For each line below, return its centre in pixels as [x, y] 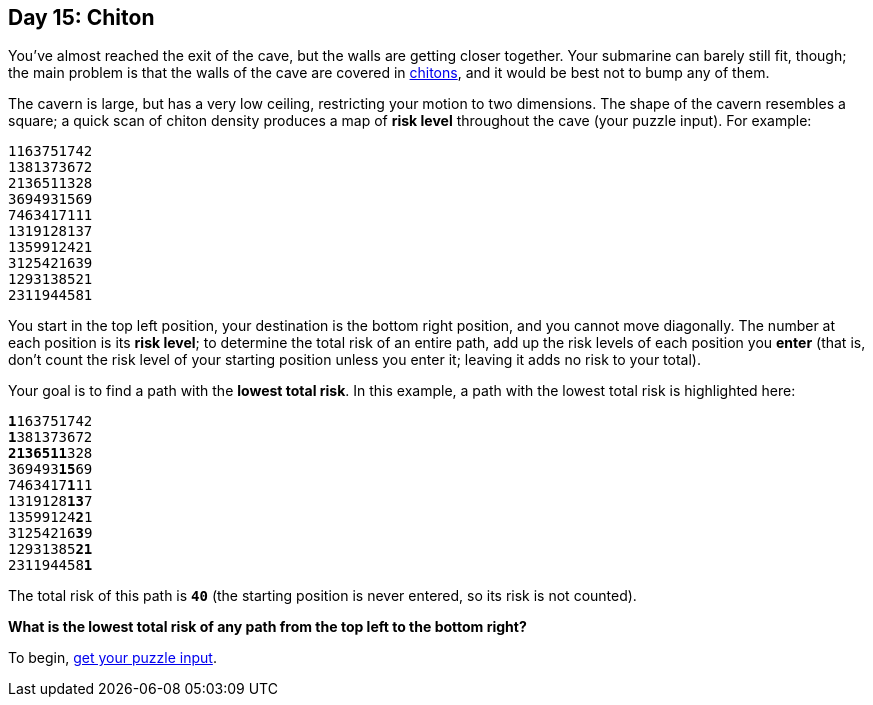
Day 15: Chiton [81, 17]
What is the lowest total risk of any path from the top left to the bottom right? [267, 627]
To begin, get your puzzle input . [112, 658]
